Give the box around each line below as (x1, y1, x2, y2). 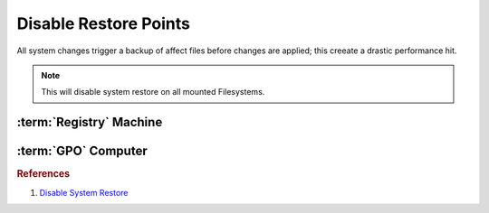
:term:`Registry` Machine (16, 115, 163, 130)
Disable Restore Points (16, 14, 190, 33)
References (16, 168, 71, 181)
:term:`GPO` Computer (16, 144, 149, 159)
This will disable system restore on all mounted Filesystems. (41, 87, 265, 97)
